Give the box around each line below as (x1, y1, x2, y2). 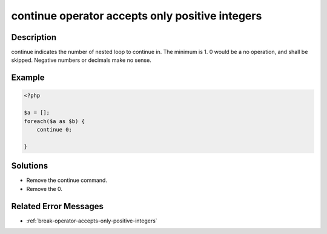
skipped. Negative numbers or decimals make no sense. (11, 56, 151, 64)
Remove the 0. (26, 185, 63, 192)
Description (11, 32, 57, 42)
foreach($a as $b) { (24, 118, 85, 124)
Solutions (11, 161, 48, 171)
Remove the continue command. (26, 176, 107, 184)
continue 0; (36, 126, 73, 133)
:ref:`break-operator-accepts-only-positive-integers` (26, 217, 157, 224)
